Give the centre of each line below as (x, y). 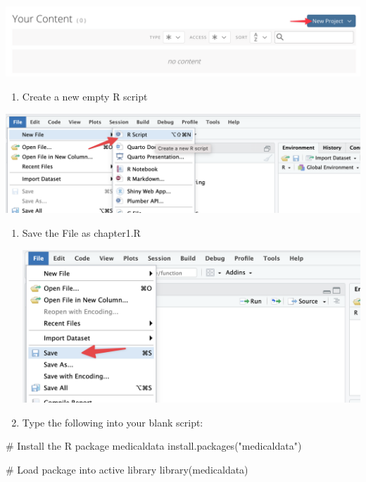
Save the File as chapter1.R (81, 232)
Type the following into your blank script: (113, 422)
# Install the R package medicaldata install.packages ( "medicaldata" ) (154, 446)
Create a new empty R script (85, 96)
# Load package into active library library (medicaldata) (127, 469)
